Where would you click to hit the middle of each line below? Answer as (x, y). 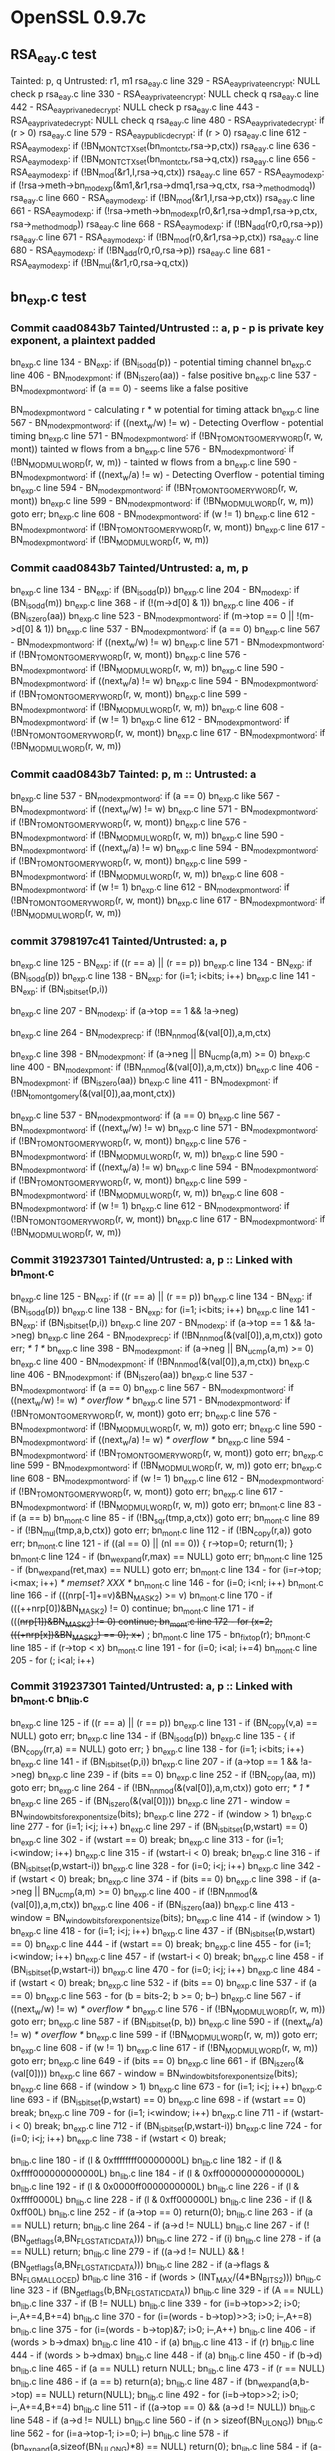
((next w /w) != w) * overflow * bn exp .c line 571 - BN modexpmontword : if (150, 1401)
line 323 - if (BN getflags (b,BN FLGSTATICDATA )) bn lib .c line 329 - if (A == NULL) (167, 2291)
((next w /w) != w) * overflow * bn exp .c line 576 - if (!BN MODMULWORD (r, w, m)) (168, 2009)
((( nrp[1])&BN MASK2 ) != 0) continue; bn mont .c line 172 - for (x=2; (141, 1623)
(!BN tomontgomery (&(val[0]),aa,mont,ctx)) (93, 1094)
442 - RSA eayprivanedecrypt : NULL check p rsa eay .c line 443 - (135, 108)
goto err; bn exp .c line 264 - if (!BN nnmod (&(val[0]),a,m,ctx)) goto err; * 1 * (160, 1788)
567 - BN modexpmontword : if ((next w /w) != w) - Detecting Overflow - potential (167, 424)
